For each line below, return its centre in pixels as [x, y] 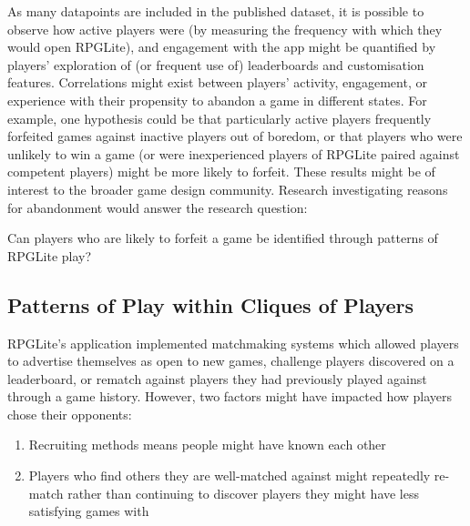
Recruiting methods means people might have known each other [207, 445]
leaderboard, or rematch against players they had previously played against [217, 378]
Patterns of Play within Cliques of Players [211, 304]
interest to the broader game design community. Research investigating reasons [228, 189]
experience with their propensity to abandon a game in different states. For [217, 100]
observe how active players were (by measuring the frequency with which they [225, 29]
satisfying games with [89, 511]
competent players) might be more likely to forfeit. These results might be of [221, 172]
